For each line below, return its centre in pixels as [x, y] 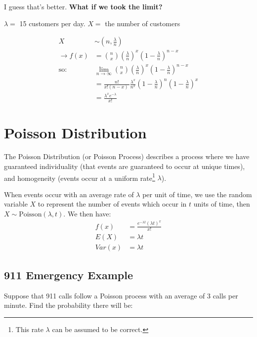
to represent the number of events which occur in [112, 204]
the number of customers [143, 23]
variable [16, 204]
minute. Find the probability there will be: [68, 305]
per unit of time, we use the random [197, 194]
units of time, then [222, 204]
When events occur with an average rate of [69, 194]
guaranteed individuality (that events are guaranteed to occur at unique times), [125, 166]
